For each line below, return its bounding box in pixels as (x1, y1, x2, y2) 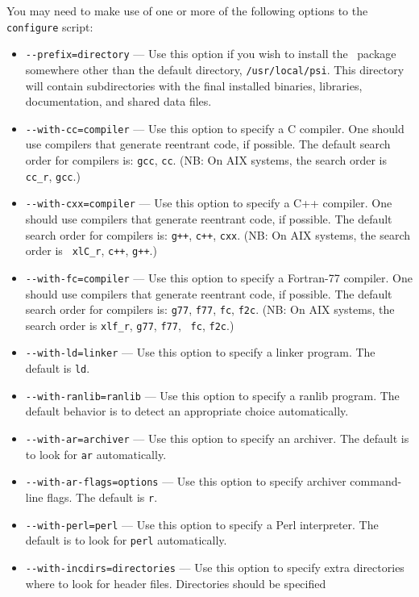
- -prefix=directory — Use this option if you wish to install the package (25, 45, 396, 62)
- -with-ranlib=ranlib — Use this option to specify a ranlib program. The (25, 386, 400, 403)
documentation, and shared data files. (25, 93, 212, 110)
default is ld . (25, 360, 90, 377)
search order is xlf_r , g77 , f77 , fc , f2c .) (25, 316, 234, 333)
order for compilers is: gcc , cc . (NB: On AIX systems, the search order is (25, 152, 388, 168)
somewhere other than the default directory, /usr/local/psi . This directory (25, 61, 404, 77)
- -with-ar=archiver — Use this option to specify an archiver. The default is (25, 430, 409, 446)
